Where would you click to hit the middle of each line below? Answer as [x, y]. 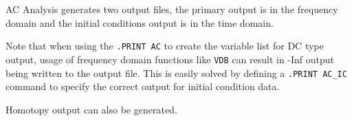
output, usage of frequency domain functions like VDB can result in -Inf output [170, 59]
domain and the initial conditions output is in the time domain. [140, 22]
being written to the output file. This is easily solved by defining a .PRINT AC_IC [176, 73]
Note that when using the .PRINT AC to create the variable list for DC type [165, 46]
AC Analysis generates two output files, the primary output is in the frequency [172, 9]
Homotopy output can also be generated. [91, 109]
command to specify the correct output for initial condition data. [143, 86]
